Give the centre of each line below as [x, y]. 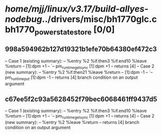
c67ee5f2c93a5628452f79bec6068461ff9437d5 [81, 99]
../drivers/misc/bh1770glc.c [99, 19]
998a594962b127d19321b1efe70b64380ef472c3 [81, 49]
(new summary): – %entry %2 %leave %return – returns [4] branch [72, 122]
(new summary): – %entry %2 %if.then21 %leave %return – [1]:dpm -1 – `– [79, 72]
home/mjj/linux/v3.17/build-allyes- [77, 9]
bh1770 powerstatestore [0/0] [60, 31]
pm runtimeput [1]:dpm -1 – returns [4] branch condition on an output [72, 78]
